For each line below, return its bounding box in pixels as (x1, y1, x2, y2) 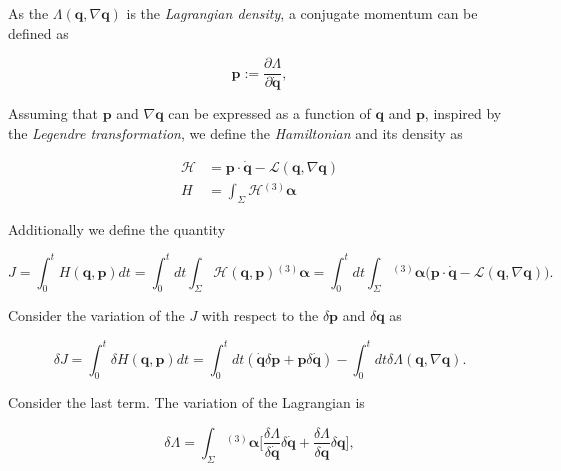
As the (8, 3, 49, 23)
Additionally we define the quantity (8, 218, 226, 239)
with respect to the (201, 305, 319, 326)
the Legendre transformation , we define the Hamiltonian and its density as (8, 122, 463, 143)
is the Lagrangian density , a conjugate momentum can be (126, 3, 478, 23)
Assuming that (8, 103, 98, 124)
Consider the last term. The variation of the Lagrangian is (8, 392, 365, 413)
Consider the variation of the (8, 305, 185, 326)
